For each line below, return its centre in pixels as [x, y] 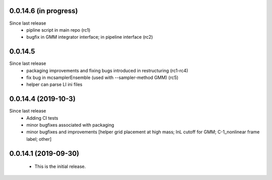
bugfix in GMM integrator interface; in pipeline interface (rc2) [90, 37]
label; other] [39, 139]
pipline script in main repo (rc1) [58, 30]
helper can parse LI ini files [54, 84]
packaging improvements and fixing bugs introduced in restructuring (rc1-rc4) [107, 70]
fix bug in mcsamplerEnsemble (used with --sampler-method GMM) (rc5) [103, 77]
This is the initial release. [60, 166]
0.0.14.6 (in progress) [44, 11]
